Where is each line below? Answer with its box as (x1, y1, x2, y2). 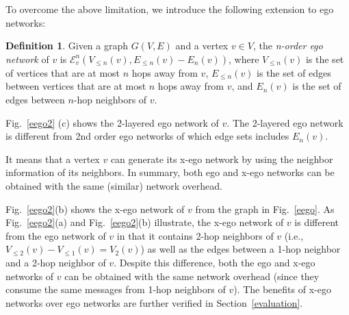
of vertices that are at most (5, 65, 120, 79)
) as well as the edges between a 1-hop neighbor (140, 242, 341, 256)
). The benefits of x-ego (233, 282, 331, 297)
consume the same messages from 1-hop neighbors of (5, 282, 226, 297)
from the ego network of (5, 228, 106, 242)
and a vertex (175, 38, 229, 53)
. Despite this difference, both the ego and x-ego (114, 255, 315, 269)
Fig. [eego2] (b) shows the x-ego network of (5, 201, 185, 216)
